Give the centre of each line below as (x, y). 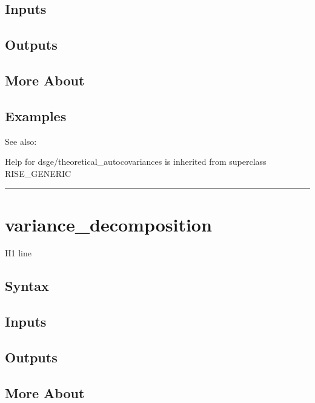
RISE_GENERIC (38, 173)
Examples (36, 115)
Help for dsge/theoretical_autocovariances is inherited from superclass (136, 162)
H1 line (18, 253)
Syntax (27, 286)
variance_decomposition (108, 224)
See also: (21, 141)
